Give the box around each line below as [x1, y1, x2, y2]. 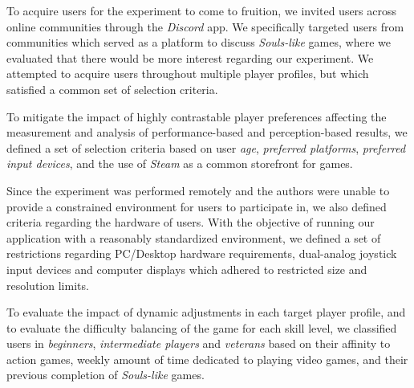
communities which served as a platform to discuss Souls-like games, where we [6, 34, 391, 51]
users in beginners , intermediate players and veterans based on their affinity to [6, 335, 391, 352]
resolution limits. [6, 276, 89, 293]
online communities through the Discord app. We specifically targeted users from [6, 18, 404, 35]
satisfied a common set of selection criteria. [6, 80, 218, 97]
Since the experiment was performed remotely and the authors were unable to [6, 182, 390, 198]
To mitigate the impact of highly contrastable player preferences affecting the [6, 108, 387, 125]
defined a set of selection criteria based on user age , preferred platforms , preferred [6, 139, 406, 156]
